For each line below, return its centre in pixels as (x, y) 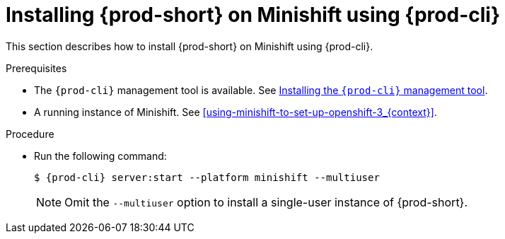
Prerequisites (36, 68)
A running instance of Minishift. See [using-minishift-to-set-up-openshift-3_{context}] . (236, 112)
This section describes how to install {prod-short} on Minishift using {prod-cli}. (190, 46)
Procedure (30, 134)
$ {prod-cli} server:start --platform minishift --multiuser (207, 177)
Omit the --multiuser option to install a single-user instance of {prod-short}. (266, 202)
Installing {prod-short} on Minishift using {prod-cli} (253, 15)
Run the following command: (100, 156)
